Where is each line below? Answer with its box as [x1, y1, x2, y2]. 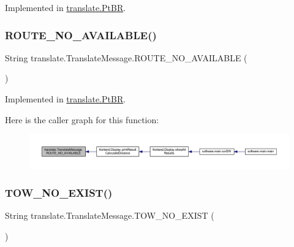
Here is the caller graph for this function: [5, 113, 159, 126]
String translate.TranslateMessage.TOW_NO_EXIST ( [5, 209, 214, 222]
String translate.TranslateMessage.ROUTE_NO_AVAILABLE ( [5, 51, 247, 64]
